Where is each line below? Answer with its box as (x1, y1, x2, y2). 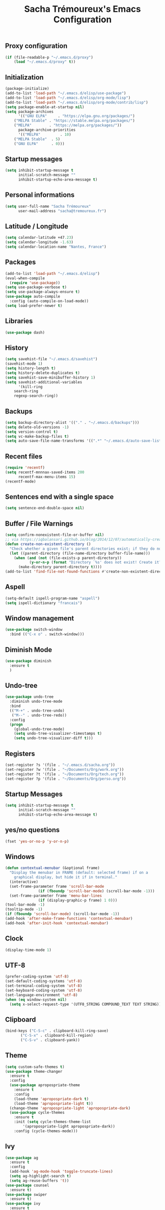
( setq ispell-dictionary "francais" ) (5, 601, 82, 605)
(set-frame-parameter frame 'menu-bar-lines (9, 893, 102, 898)
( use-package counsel (5, 1183, 50, 1188)
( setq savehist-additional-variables (5, 379, 82, 384)
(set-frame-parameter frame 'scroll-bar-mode (9, 884, 105, 889)
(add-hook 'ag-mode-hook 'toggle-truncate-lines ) (9, 1169, 113, 1174)
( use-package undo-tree (5, 694, 54, 699)
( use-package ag (5, 1155, 38, 1160)
